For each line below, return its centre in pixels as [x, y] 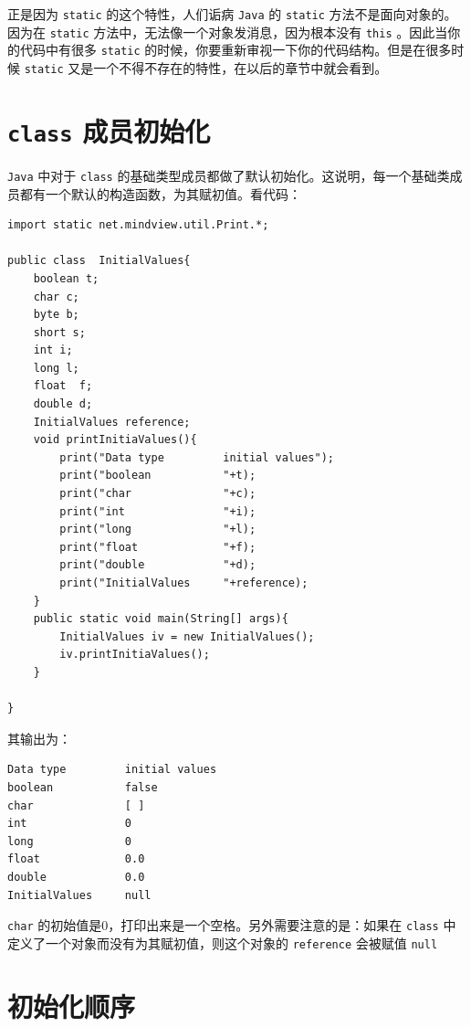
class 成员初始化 [109, 130]
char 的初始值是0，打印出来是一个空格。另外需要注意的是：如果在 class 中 [232, 925]
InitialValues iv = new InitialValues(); [187, 636]
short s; [59, 332]
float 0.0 [76, 859]
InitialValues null [79, 895]
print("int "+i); [158, 511]
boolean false [83, 787]
